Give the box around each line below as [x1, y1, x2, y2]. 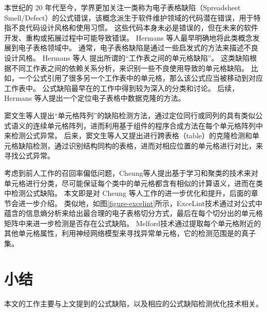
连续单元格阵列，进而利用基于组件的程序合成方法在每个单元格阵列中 [32, 120, 263, 131]
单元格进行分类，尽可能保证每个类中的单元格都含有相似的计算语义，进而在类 [4, 177, 263, 188]
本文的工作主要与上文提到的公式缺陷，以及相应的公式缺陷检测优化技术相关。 [4, 298, 263, 308]
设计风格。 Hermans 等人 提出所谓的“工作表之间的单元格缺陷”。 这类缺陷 [4, 52, 250, 63]
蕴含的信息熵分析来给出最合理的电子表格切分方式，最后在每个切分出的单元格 [4, 208, 263, 218]
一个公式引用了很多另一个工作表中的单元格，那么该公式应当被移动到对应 [18, 72, 263, 83]
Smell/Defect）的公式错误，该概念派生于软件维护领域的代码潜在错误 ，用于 [4, 12, 254, 23]
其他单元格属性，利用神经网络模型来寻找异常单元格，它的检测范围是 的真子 [4, 228, 256, 238]
